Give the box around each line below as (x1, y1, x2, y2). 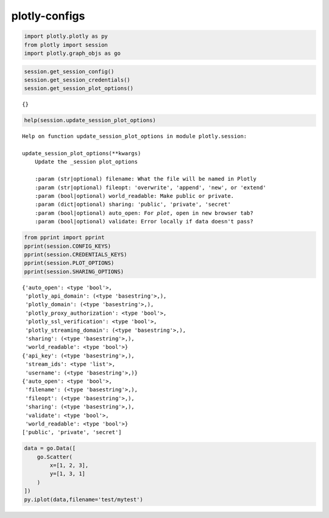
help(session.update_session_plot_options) (24, 117, 157, 124)
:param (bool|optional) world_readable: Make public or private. (34, 192, 235, 199)
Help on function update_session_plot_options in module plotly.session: (22, 133, 247, 140)
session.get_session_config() (24, 68, 115, 75)
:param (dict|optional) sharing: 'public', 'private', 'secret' (34, 201, 231, 208)
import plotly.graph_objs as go (24, 49, 121, 57)
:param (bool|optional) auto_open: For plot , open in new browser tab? (34, 209, 253, 216)
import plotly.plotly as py (24, 33, 108, 40)
